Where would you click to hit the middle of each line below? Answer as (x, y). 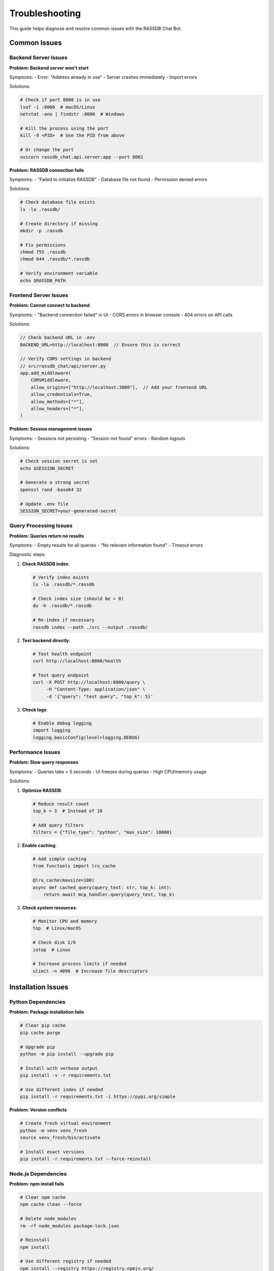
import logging (52, 730)
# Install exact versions (52, 1152)
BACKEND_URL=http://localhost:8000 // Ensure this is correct (100, 345)
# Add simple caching (60, 859)
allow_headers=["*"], (58, 409)
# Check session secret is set (59, 461)
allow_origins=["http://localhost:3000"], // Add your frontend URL (119, 387)
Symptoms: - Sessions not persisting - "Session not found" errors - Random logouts (97, 438)
